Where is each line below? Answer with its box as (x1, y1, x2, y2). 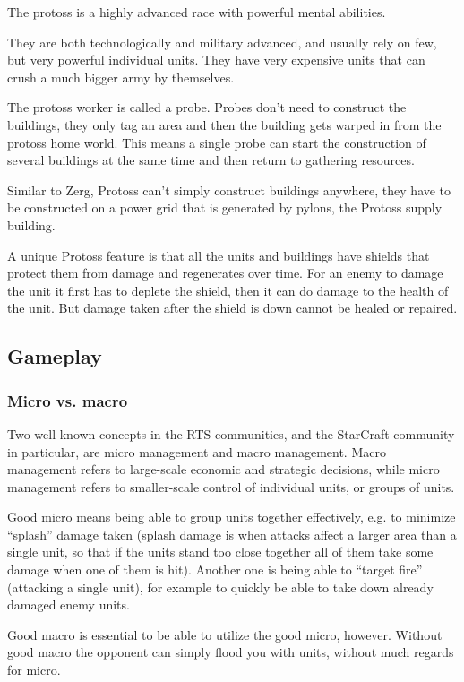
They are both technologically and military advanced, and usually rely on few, (7, 32, 437, 51)
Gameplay (7, 342, 102, 370)
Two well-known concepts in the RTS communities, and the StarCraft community (7, 424, 455, 443)
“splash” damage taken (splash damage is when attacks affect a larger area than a (7, 524, 457, 543)
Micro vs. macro (7, 389, 128, 411)
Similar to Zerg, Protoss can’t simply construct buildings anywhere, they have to (7, 180, 451, 199)
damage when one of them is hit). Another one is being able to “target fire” (7, 560, 423, 579)
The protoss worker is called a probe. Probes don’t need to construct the (7, 98, 407, 117)
